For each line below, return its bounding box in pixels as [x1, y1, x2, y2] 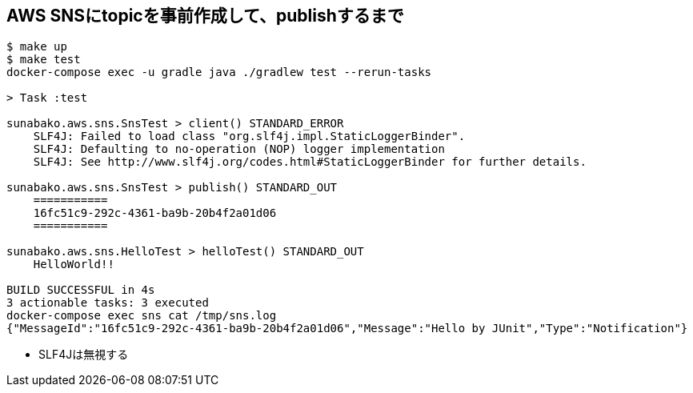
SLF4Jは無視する [38, 347, 129, 362]
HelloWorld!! [33, 258, 114, 271]
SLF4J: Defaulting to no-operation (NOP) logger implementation [33, 142, 445, 156]
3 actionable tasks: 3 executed [6, 296, 209, 310]
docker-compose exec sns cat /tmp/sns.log [6, 309, 277, 323]
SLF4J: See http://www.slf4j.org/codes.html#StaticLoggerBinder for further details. [33, 155, 587, 169]
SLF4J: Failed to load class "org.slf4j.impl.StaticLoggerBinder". [33, 130, 466, 143]
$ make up [6, 40, 67, 54]
